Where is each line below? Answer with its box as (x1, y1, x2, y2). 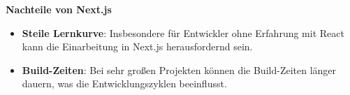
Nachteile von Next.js (6, 2, 112, 16)
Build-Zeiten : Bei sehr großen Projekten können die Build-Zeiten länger (22, 62, 337, 77)
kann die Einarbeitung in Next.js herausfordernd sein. (22, 39, 253, 54)
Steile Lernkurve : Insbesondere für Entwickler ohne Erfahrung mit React (22, 25, 344, 40)
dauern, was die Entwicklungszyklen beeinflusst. (22, 76, 227, 91)
